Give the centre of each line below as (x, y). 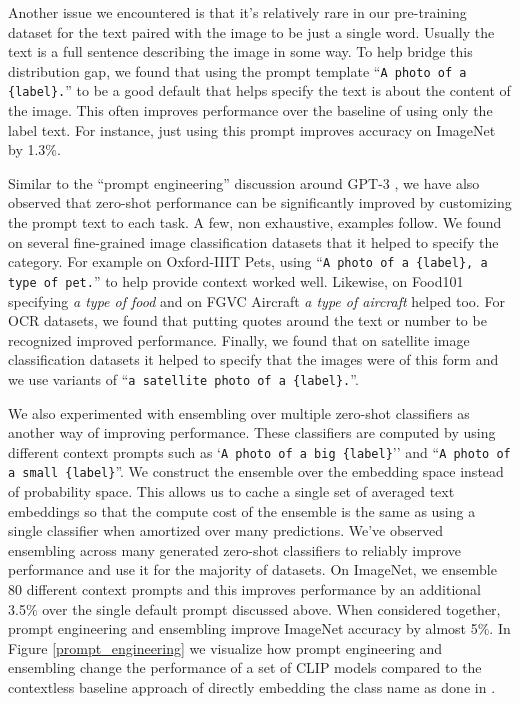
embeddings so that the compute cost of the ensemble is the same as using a (242, 510)
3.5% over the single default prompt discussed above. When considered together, (254, 608)
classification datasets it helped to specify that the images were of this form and (253, 359)
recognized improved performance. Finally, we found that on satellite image (239, 339)
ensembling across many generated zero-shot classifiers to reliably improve (234, 549)
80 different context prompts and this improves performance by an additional (244, 589)
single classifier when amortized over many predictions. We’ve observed (225, 530)
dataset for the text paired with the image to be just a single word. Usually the (251, 31)
